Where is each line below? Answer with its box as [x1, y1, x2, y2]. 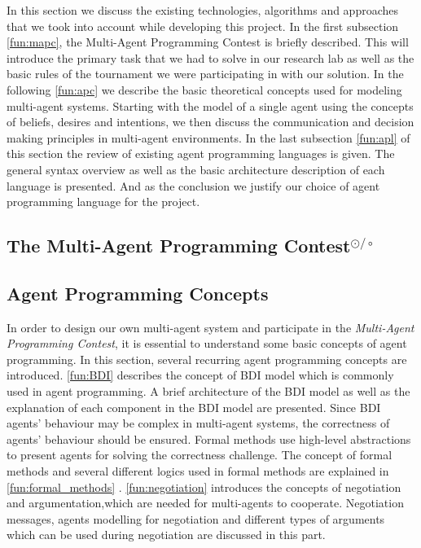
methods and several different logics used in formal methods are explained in [7, 463, 389, 480]
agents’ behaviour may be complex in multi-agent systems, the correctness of [7, 414, 390, 432]
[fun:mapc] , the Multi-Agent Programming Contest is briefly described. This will [7, 33, 409, 50]
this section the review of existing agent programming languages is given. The [7, 145, 395, 162]
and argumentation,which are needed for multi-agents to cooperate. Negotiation [7, 494, 404, 511]
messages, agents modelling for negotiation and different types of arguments [7, 510, 385, 527]
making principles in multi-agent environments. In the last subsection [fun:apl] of [7, 129, 410, 146]
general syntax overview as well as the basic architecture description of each [7, 160, 385, 178]
